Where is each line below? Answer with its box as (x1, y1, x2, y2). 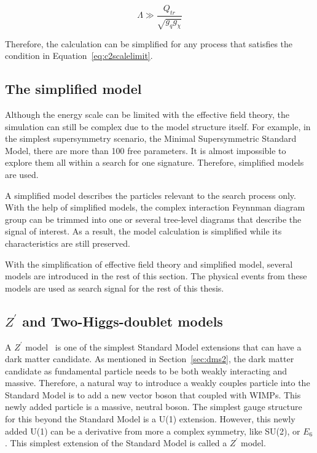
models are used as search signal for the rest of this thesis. (5, 281, 224, 294)
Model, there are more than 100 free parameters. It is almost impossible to (5, 144, 286, 157)
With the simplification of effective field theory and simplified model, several (5, 257, 293, 270)
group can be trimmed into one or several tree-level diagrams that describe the (5, 212, 302, 225)
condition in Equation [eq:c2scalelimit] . (5, 49, 153, 62)
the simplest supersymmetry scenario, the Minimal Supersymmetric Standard (5, 132, 297, 145)
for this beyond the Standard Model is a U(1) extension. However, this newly (5, 412, 295, 425)
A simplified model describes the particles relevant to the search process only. (5, 188, 296, 201)
